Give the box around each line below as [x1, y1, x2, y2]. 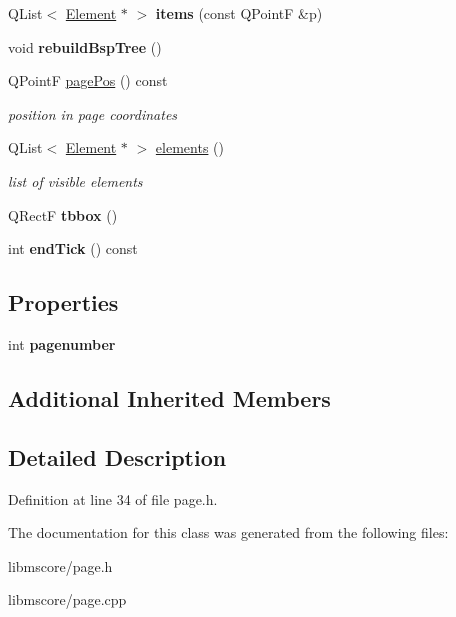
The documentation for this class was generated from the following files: [8, 522, 449, 543]
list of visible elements [8, 170, 143, 191]
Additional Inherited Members [8, 382, 331, 413]
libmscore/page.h [8, 555, 113, 576]
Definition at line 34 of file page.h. [8, 488, 218, 509]
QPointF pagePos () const [8, 70, 168, 91]
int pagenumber [8, 333, 116, 354]
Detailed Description [8, 441, 227, 472]
